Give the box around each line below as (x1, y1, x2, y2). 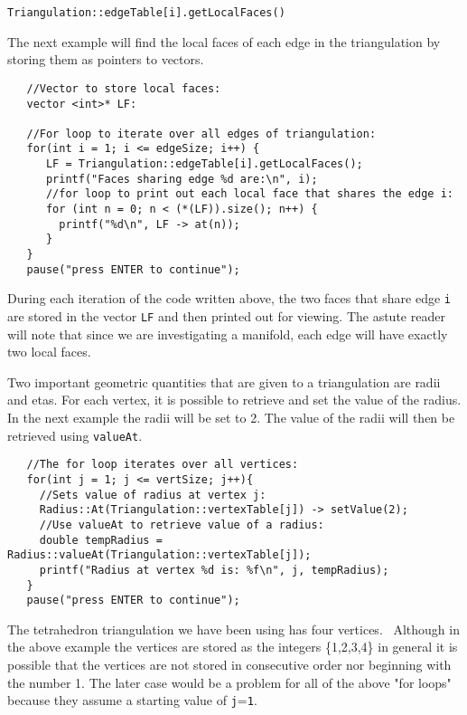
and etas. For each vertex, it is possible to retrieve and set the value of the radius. (7, 390, 462, 409)
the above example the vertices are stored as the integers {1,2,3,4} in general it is (7, 637, 458, 656)
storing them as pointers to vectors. (7, 50, 204, 69)
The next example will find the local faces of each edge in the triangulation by (7, 32, 441, 51)
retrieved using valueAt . (7, 425, 143, 444)
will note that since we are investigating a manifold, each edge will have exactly (7, 324, 448, 343)
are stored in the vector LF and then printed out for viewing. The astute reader (7, 307, 445, 326)
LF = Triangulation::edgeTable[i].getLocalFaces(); (45, 157, 363, 171)
